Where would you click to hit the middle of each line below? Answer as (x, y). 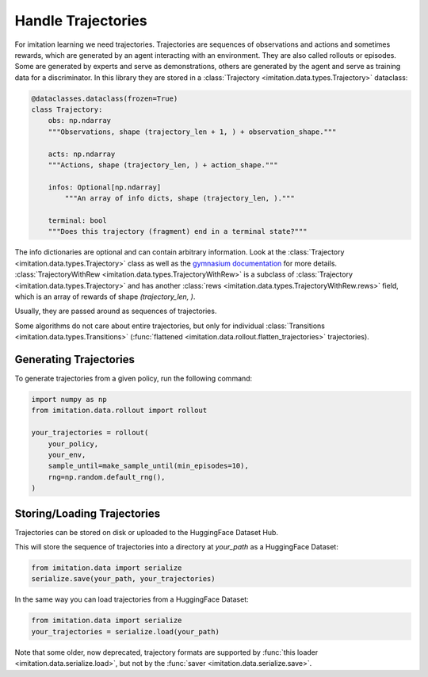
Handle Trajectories (81, 21)
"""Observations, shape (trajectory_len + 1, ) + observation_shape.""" (192, 132)
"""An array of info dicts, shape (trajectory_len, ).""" (180, 199)
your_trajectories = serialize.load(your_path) (125, 631)
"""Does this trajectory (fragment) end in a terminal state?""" (178, 231)
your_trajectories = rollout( (90, 433)
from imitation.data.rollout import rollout (119, 411)
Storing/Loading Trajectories (88, 513)
